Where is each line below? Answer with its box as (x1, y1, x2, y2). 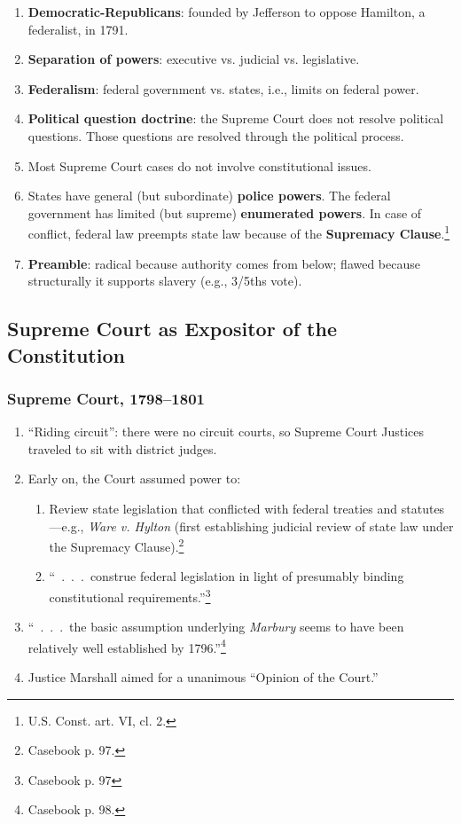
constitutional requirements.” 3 (49, 585, 211, 606)
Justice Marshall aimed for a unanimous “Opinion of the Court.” (27, 668, 379, 687)
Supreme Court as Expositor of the (7, 315, 337, 342)
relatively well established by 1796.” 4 (27, 635, 226, 656)
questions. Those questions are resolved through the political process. (27, 126, 404, 145)
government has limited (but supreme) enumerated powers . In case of (27, 203, 422, 222)
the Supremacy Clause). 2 (49, 535, 184, 555)
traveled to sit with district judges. (27, 439, 217, 458)
